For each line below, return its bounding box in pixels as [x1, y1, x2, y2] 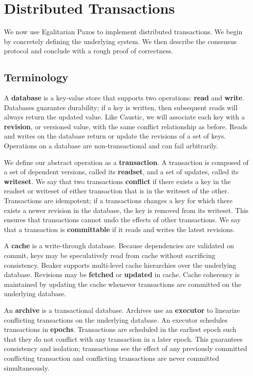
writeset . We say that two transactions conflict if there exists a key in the [4, 176, 231, 186]
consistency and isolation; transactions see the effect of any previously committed [4, 343, 247, 353]
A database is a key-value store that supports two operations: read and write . [4, 93, 244, 103]
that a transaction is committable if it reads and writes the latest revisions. [4, 224, 235, 234]
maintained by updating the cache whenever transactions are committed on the [4, 279, 241, 289]
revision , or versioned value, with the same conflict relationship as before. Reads [4, 121, 248, 131]
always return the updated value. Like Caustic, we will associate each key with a [4, 112, 245, 122]
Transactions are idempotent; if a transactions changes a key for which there [4, 195, 233, 206]
